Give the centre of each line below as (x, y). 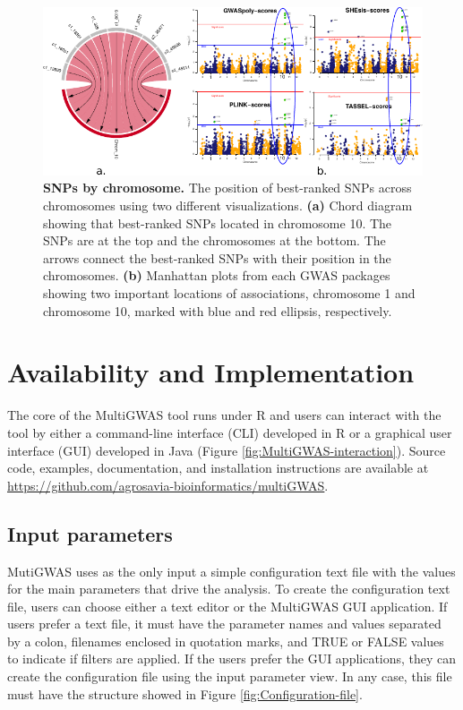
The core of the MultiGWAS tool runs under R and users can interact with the (224, 415)
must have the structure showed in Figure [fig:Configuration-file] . (185, 693)
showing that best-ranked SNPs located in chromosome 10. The (218, 222)
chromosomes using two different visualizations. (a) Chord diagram (228, 205)
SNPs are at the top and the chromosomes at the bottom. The (214, 240)
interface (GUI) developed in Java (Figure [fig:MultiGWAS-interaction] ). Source (227, 450)
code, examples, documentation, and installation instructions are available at (218, 468)
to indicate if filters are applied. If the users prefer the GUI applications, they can (232, 659)
